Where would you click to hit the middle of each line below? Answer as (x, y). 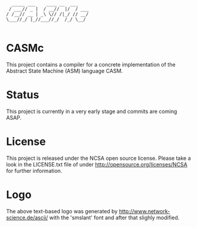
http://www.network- (144, 211)
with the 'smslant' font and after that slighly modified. (115, 217)
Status (23, 95)
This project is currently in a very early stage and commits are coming (92, 111)
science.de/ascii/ (27, 217)
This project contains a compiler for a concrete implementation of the (91, 64)
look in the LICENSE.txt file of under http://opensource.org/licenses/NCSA (97, 164)
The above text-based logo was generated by (62, 211)
